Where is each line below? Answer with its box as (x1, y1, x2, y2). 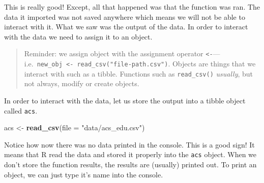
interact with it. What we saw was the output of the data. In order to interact (4, 21, 248, 32)
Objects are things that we (172, 58, 256, 69)
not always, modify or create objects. (24, 78, 139, 89)
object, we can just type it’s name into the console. (4, 169, 163, 179)
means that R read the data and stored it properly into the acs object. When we (4, 149, 257, 160)
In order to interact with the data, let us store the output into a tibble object (4, 95, 246, 105)
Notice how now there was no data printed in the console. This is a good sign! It (4, 139, 255, 150)
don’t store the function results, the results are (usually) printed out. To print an (4, 159, 257, 170)
